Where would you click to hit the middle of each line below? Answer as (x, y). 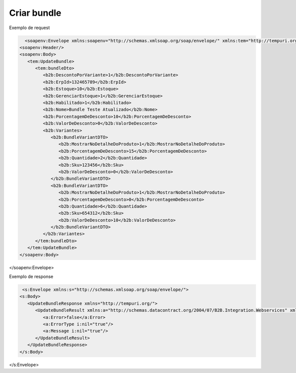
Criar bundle (35, 13)
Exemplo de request (30, 28)
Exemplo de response (31, 277)
